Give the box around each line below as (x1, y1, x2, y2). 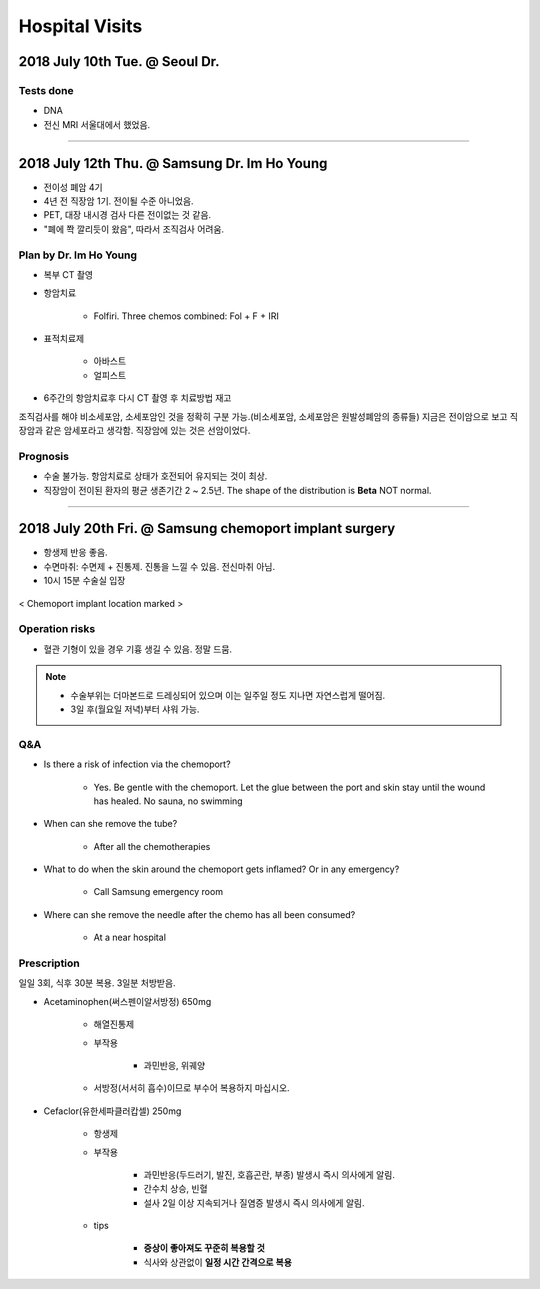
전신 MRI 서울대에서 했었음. (43, 118, 151, 130)
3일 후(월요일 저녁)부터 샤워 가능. (70, 703, 200, 715)
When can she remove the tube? (43, 818, 178, 830)
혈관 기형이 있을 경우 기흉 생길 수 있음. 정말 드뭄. (43, 643, 233, 655)
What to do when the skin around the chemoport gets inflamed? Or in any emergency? (43, 863, 400, 875)
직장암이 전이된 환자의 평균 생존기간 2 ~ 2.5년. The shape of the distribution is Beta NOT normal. (43, 484, 432, 496)
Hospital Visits (18, 15, 143, 37)
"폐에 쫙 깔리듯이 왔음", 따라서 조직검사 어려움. (43, 223, 225, 235)
